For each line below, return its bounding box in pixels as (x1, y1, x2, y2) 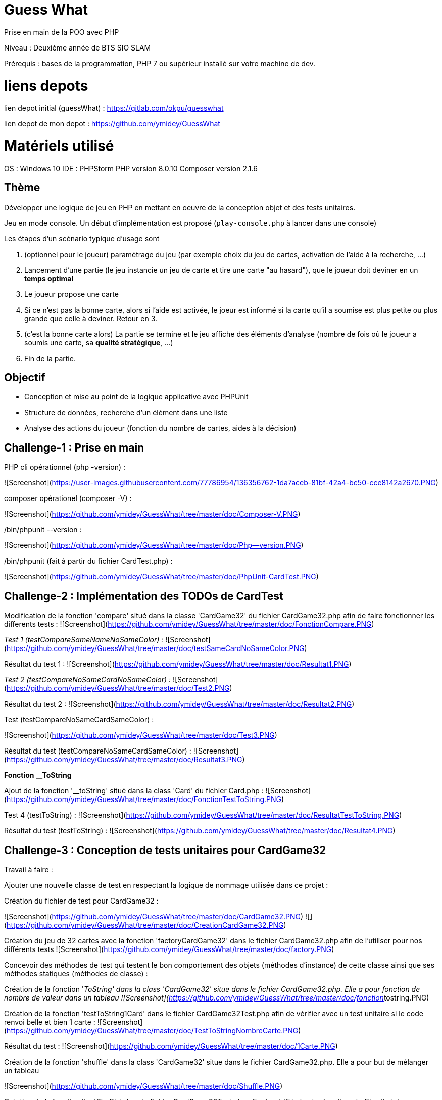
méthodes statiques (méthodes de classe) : (4, 969, 148, 978)
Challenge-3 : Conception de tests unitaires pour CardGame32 (4, 843, 326, 857)
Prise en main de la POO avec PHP (4, 27, 119, 36)
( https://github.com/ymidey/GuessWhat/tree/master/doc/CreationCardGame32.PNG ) (4, 920, 286, 929)
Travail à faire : (4, 865, 53, 874)
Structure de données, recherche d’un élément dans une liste (24, 408, 228, 417)
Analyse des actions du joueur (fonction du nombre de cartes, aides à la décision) (24, 424, 297, 433)
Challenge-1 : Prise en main (4, 441, 144, 454)
